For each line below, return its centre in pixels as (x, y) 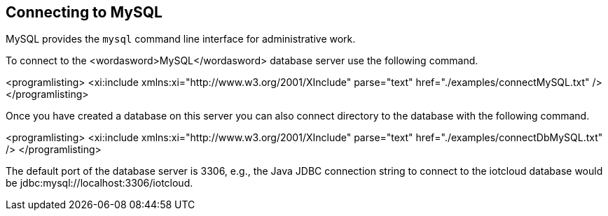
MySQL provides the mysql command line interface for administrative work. (181, 39)
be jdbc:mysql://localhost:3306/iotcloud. (99, 183)
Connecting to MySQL (84, 12)
